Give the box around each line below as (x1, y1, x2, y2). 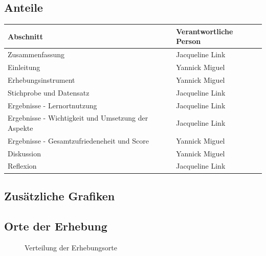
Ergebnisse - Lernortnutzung (8, 100, 97, 110)
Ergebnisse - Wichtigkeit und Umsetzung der (8, 112, 148, 123)
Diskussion (8, 148, 41, 158)
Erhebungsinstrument (8, 74, 75, 85)
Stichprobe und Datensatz (8, 87, 90, 98)
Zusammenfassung (8, 49, 65, 60)
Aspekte (8, 122, 33, 133)
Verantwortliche (176, 26, 233, 36)
